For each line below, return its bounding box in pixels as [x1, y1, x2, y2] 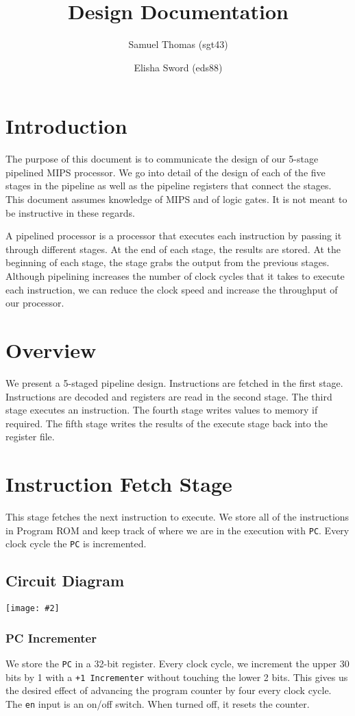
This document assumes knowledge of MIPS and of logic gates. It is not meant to [5, 192, 347, 206]
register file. [5, 429, 55, 444]
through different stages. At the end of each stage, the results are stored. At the [5, 241, 341, 256]
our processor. [5, 296, 64, 310]
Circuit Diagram [5, 570, 125, 591]
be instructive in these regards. [5, 205, 135, 219]
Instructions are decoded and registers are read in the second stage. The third [5, 389, 332, 403]
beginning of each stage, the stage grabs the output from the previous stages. [5, 255, 330, 270]
